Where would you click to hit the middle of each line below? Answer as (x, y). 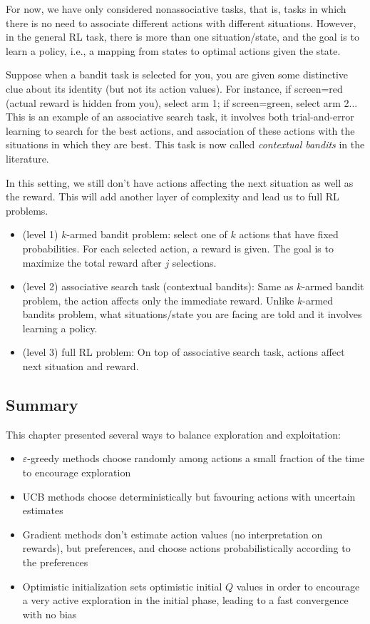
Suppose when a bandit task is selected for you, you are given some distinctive (177, 75)
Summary (42, 405)
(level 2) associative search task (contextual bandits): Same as (158, 286)
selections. (194, 262)
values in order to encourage (298, 586)
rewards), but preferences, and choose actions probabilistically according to (186, 548)
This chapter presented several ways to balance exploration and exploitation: (173, 434)
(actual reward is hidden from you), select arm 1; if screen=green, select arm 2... (182, 102)
